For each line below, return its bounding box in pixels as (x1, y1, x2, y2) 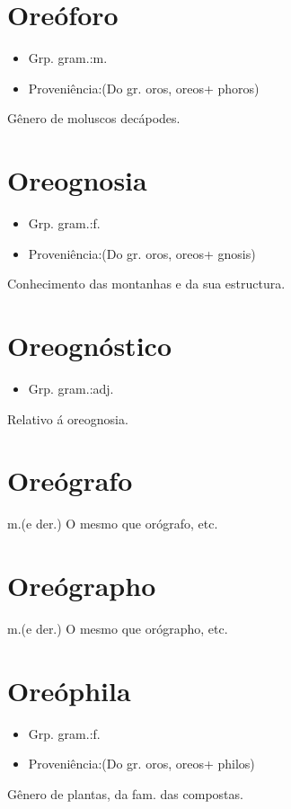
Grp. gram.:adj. (28, 378, 114, 397)
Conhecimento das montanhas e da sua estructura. (7, 274, 286, 293)
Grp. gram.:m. (28, 49, 108, 67)
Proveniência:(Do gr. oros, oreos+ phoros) (28, 78, 260, 97)
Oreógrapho (7, 567, 156, 604)
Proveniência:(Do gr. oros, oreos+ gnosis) (28, 244, 256, 262)
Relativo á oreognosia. (7, 409, 128, 428)
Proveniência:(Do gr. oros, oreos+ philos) (28, 754, 255, 773)
